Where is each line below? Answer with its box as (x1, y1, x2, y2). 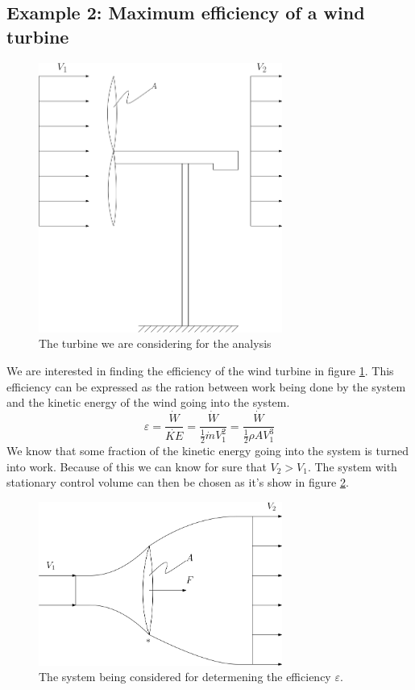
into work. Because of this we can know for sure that (6, 458, 267, 475)
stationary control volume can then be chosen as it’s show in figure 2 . (6, 474, 349, 491)
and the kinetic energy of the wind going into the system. (6, 394, 290, 411)
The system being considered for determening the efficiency (39, 668, 331, 685)
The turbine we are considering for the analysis (39, 335, 272, 352)
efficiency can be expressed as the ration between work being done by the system (6, 378, 406, 395)
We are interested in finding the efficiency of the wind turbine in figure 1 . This (6, 362, 394, 379)
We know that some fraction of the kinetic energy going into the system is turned (6, 442, 409, 459)
